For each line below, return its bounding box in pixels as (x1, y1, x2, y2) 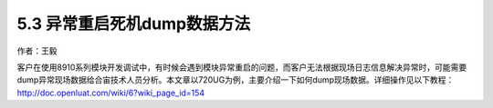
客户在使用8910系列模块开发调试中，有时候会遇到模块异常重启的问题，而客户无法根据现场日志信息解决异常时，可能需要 (16, 62, 467, 73)
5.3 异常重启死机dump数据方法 (16, 14, 251, 34)
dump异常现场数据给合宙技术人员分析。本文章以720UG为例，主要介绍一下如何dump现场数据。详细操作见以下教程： (16, 74, 455, 85)
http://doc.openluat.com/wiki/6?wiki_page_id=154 (16, 87, 205, 98)
